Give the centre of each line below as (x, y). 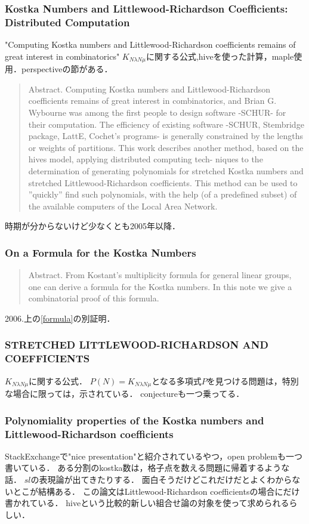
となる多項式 (177, 380)
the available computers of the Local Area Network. (123, 206)
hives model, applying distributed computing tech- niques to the (146, 159)
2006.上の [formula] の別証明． (60, 318)
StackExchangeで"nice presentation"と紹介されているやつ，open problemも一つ (154, 456)
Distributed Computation (67, 22)
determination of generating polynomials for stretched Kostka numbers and (166, 170)
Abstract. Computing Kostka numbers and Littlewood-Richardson (149, 89)
